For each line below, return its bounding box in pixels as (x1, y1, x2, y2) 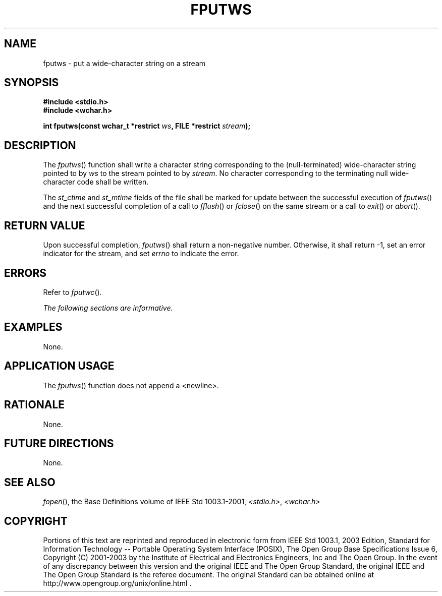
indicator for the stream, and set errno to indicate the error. (43, 249, 239, 258)
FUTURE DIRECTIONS (4, 437, 114, 450)
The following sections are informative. (43, 303, 173, 312)
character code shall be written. (43, 177, 149, 187)
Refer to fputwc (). (43, 287, 102, 296)
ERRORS (4, 266, 47, 279)
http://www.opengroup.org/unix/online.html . (43, 579, 192, 588)
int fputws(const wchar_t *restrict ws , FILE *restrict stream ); (43, 122, 251, 131)
